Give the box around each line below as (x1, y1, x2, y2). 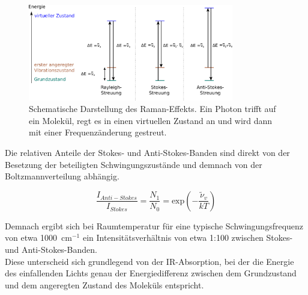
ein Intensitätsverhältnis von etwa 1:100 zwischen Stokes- (82, 231, 293, 244)
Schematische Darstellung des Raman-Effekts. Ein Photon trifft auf (29, 102, 276, 115)
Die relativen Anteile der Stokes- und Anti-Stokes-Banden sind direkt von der (5, 146, 290, 159)
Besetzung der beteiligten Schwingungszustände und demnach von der (5, 158, 262, 170)
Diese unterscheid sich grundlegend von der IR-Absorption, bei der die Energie (5, 255, 294, 267)
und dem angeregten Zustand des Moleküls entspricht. (5, 278, 204, 291)
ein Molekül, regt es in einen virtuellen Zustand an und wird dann (29, 114, 273, 126)
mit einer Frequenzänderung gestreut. (29, 126, 167, 138)
